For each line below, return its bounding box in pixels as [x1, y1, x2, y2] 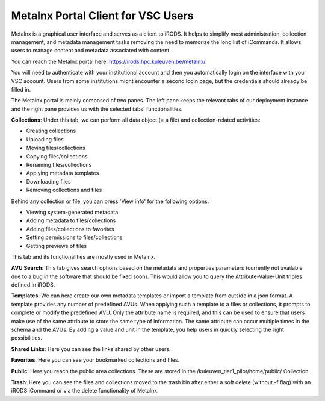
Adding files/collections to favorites [26, 225, 114, 232]
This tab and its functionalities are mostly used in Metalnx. [11, 253, 156, 260]
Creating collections [26, 127, 76, 135]
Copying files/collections [26, 152, 88, 160]
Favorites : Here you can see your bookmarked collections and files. [11, 356, 180, 364]
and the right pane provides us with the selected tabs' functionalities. [11, 105, 183, 113]
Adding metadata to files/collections [26, 217, 116, 224]
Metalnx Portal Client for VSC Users [11, 9, 194, 22]
